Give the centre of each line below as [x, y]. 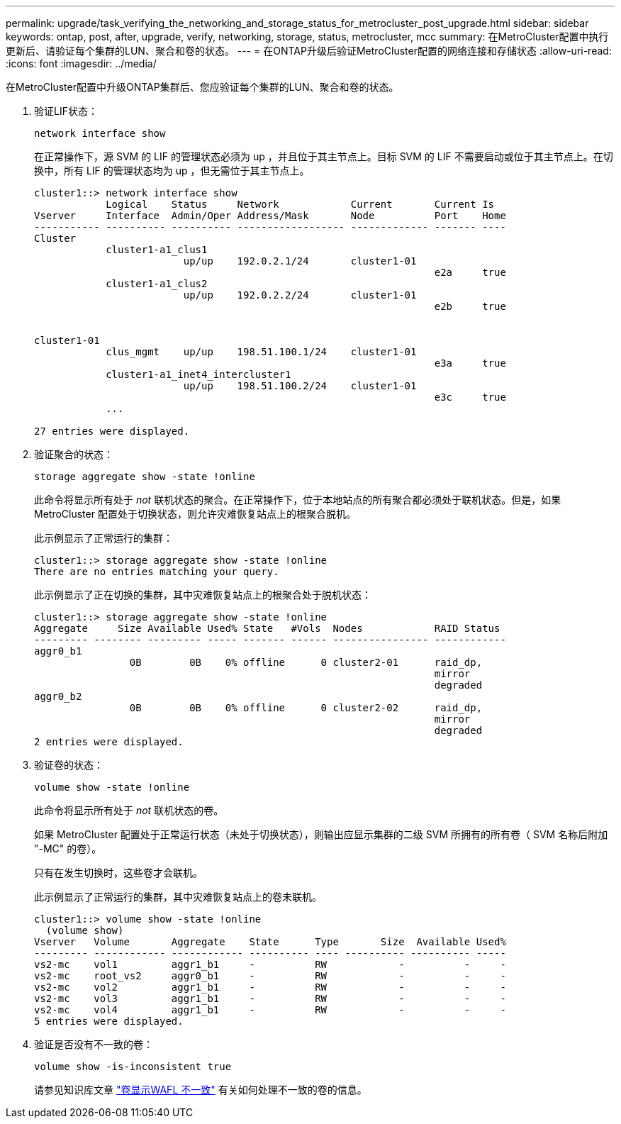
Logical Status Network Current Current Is [300, 204]
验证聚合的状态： [74, 454]
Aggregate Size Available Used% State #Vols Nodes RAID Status [267, 628]
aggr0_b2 [58, 696]
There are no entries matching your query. [157, 572]
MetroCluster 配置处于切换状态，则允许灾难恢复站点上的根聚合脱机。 [195, 514]
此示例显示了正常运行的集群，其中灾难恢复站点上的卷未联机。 [178, 897]
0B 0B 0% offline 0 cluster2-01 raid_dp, [306, 662]
